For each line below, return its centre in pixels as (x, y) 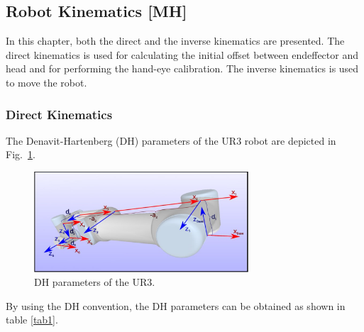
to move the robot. (46, 82)
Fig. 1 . (21, 154)
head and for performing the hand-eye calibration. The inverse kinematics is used (182, 68)
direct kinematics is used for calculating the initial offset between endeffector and (182, 54)
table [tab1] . (32, 320)
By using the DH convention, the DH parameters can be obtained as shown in (176, 305)
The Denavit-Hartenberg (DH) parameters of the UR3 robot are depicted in (171, 140)
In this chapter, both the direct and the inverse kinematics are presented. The (175, 41)
